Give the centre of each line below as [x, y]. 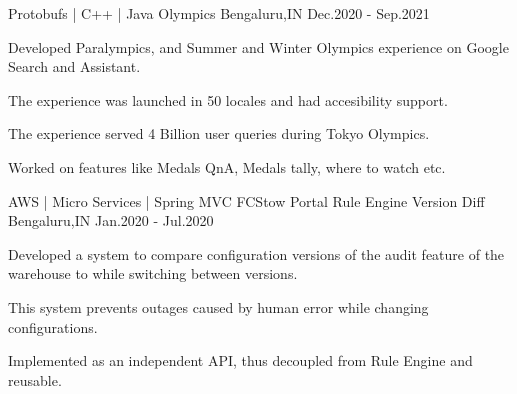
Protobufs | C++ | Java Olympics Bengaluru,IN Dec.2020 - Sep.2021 [219, 13]
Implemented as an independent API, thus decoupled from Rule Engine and [240, 360]
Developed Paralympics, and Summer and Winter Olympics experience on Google [258, 46]
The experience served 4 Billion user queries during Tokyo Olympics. [219, 133]
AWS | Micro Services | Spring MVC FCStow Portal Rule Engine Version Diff [246, 200]
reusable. [35, 379]
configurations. [53, 326]
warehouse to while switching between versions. [153, 273]
